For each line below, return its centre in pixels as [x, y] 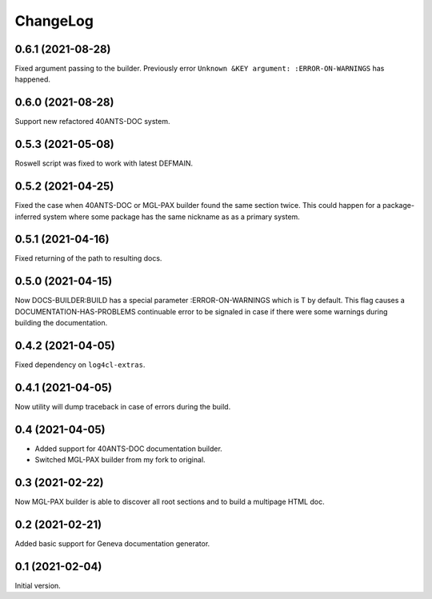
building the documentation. [61, 323]
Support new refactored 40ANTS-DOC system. [93, 122]
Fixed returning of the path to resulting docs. [88, 258]
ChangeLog [54, 21]
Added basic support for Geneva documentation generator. [112, 544]
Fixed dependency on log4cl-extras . [80, 365]
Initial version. [38, 585]
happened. [33, 79]
